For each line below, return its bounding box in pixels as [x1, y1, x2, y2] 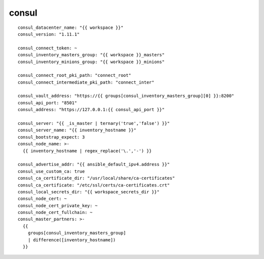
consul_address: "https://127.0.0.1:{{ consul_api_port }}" [18, 107, 165, 113]
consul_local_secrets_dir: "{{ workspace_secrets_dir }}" [18, 189, 160, 194]
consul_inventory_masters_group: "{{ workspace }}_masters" [18, 52, 165, 58]
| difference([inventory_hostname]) [27, 237, 116, 242]
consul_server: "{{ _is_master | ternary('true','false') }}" [18, 120, 170, 126]
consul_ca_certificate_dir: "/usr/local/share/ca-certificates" [18, 175, 176, 181]
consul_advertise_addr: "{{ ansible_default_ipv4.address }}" [18, 162, 170, 167]
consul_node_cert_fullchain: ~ [18, 210, 93, 215]
